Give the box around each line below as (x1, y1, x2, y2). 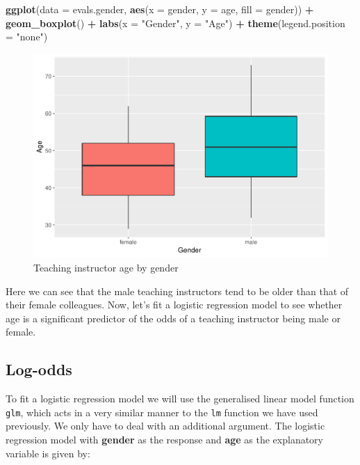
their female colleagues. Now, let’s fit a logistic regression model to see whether (6, 297, 343, 312)
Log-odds (6, 358, 72, 380)
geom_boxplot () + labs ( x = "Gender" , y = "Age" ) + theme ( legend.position (6, 15, 345, 30)
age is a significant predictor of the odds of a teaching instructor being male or (6, 310, 341, 325)
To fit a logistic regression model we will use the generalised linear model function (6, 391, 354, 406)
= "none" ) (6, 29, 48, 44)
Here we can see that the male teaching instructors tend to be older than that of (6, 283, 349, 298)
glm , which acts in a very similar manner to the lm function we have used (6, 404, 318, 419)
